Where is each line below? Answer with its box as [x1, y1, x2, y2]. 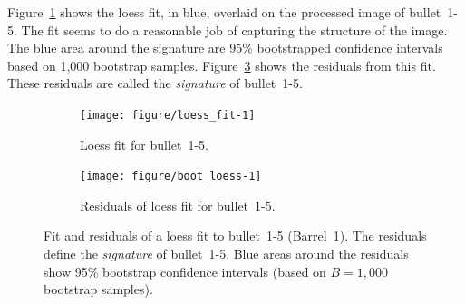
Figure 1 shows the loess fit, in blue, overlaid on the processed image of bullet [7, 3, 441, 21]
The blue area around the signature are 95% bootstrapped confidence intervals [7, 38, 443, 57]
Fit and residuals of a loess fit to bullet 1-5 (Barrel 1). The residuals [44, 226, 427, 245]
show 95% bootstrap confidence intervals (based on [44, 261, 326, 280]
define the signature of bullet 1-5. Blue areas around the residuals [44, 244, 409, 263]
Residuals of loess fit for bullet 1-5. [80, 195, 276, 214]
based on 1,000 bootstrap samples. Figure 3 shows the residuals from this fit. [7, 55, 436, 74]
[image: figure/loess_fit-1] [80, 108, 256, 122]
